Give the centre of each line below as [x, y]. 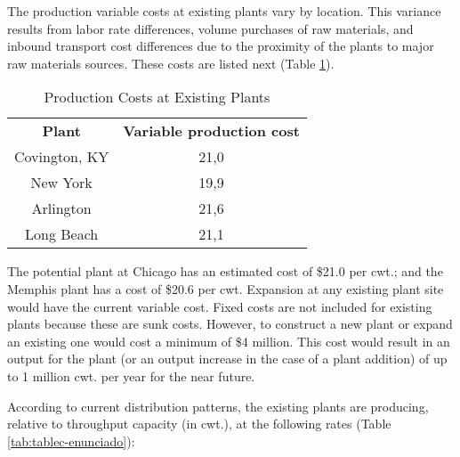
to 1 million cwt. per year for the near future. [131, 375]
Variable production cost [211, 131]
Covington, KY [62, 157]
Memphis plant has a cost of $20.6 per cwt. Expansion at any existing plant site [226, 288]
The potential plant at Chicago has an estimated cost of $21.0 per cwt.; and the [225, 271]
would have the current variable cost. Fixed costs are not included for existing [220, 306]
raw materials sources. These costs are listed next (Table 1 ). [171, 63]
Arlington [61, 208]
